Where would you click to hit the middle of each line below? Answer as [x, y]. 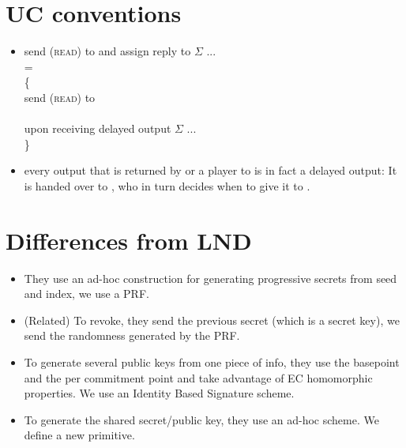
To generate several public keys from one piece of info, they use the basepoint [212, 361]
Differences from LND [129, 240]
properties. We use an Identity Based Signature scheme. [159, 393]
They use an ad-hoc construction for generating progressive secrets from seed [211, 278]
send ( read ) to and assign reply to [107, 51]
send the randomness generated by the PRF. [132, 335]
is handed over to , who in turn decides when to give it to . [167, 185]
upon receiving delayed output [98, 128]
